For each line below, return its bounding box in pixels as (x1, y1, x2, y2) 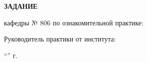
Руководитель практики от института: (4, 34, 116, 44)
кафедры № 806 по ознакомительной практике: (4, 17, 144, 27)
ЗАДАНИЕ (4, 1, 38, 11)
